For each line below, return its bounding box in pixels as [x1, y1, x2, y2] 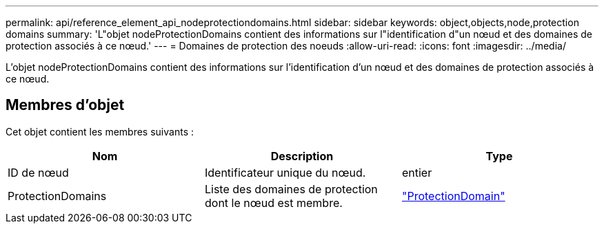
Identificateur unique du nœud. [204, 165, 366, 179]
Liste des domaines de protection [204, 182, 378, 196]
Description [270, 149, 334, 163]
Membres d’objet [6, 96, 125, 114]
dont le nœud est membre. [204, 195, 343, 210]
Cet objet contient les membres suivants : [6, 125, 194, 138]
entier [401, 165, 432, 179]
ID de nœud [8, 165, 69, 179]
